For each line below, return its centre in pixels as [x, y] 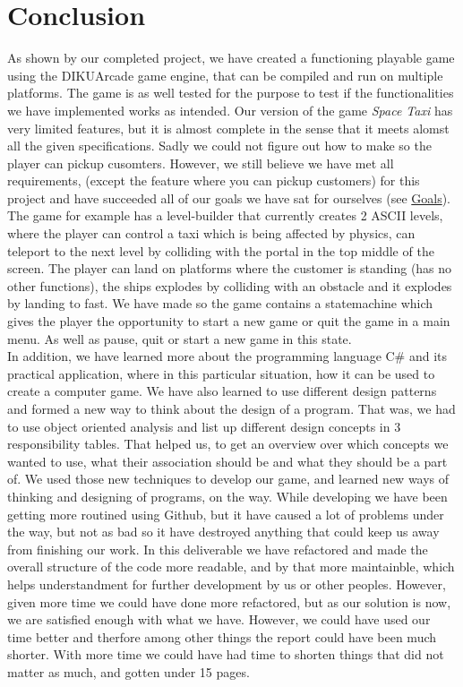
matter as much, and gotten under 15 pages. [129, 671]
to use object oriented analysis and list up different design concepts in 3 [204, 426]
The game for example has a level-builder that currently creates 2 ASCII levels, [225, 215]
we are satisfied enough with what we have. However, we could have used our [219, 619]
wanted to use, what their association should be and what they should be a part [227, 461]
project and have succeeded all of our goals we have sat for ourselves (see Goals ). [229, 198]
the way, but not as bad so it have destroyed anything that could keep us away [223, 532]
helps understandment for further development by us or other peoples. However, [227, 584]
